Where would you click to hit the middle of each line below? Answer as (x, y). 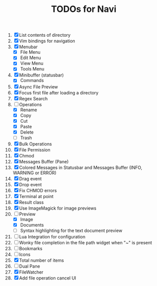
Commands (32, 80)
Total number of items (41, 260)
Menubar (28, 47)
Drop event (30, 184)
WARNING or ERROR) (34, 173)
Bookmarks (31, 249)
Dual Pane (29, 266)
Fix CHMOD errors (38, 190)
